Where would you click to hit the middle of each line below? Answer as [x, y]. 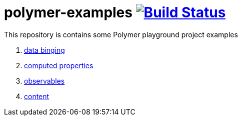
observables [44, 81]
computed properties [59, 65]
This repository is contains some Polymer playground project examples [121, 34]
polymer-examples [68, 12]
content [37, 96]
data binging [44, 50]
